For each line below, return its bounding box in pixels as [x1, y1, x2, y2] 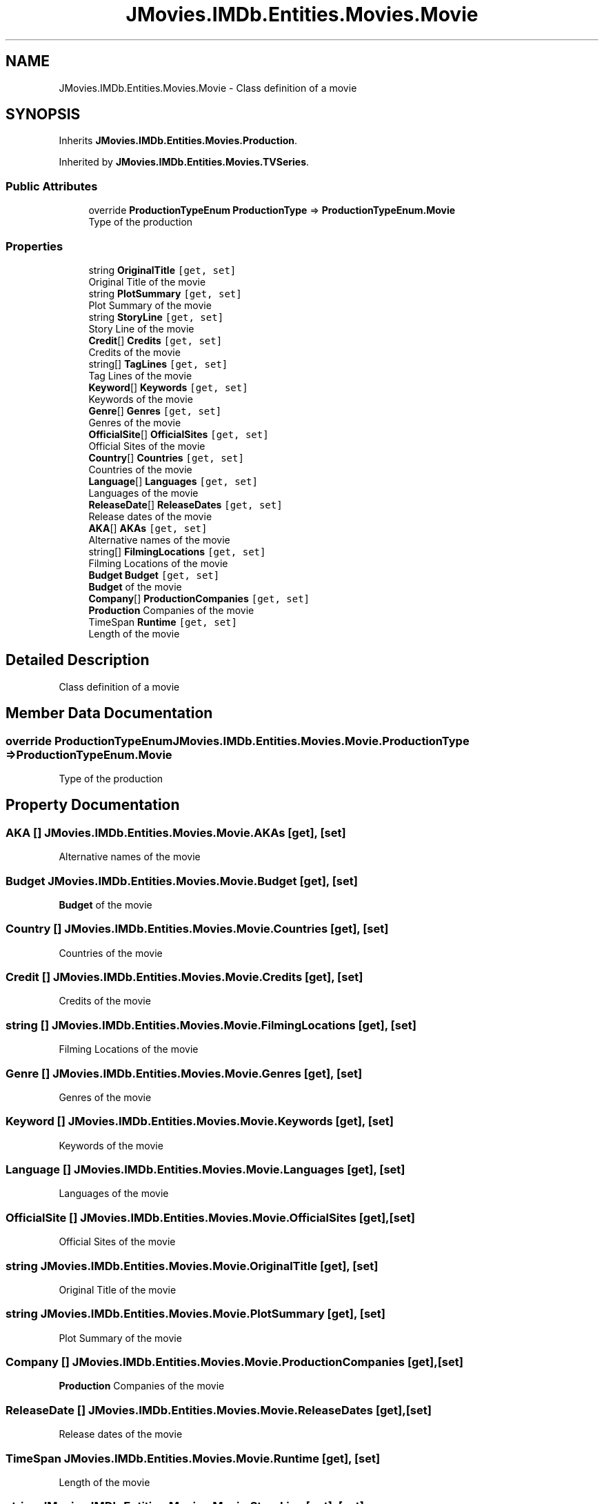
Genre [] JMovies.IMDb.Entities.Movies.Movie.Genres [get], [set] [6, 1066, 363, 1080]
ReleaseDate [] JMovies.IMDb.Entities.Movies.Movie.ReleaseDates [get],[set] [6, 1403, 432, 1417]
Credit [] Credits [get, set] [88, 334, 223, 346]
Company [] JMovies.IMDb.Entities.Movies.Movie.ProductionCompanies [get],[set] [6, 1355, 463, 1369]
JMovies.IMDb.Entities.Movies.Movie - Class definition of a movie [59, 81, 357, 94]
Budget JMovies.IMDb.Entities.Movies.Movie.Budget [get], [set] [6, 873, 358, 888]
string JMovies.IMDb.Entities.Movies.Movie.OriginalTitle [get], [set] [6, 1258, 379, 1273]
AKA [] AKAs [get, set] [88, 522, 208, 534]
